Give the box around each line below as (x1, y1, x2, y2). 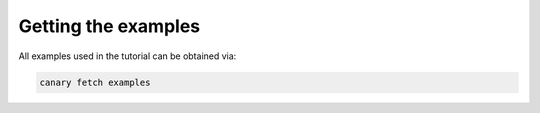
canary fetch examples (39, 76, 151, 88)
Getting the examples (18, 15, 201, 37)
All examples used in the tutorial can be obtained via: (18, 50, 237, 62)
